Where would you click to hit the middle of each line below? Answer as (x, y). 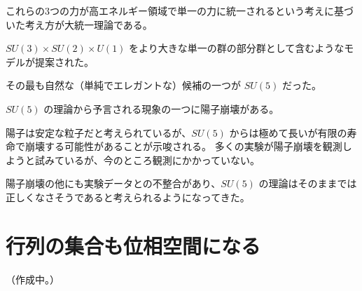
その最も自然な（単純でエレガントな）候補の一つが (123, 85)
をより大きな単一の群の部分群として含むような (237, 48)
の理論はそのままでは (308, 183)
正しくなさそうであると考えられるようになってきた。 (128, 197)
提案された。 (64, 61)
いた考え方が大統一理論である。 (79, 24)
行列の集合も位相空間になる (133, 245)
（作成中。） (33, 279)
